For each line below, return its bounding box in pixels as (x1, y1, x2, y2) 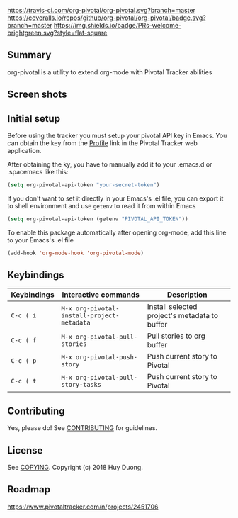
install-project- (61, 312, 120, 320)
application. (7, 147, 42, 155)
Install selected (147, 302, 198, 312)
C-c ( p (11, 357, 37, 365)
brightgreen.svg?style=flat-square (7, 28, 108, 37)
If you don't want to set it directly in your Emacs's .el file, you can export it (7, 194, 224, 203)
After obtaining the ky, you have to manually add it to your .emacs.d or (7, 160, 212, 169)
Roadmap (7, 483, 51, 495)
